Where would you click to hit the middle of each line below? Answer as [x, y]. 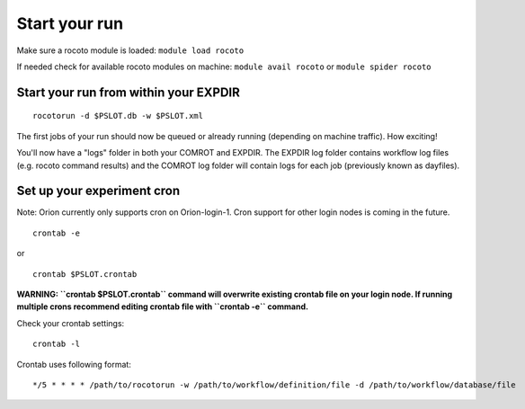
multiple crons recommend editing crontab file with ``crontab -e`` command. [163, 307]
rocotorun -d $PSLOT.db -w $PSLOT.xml [118, 116]
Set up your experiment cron [98, 191]
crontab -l [57, 344]
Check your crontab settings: [71, 323]
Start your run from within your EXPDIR [128, 92]
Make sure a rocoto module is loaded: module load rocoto [130, 50]
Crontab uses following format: [74, 364]
